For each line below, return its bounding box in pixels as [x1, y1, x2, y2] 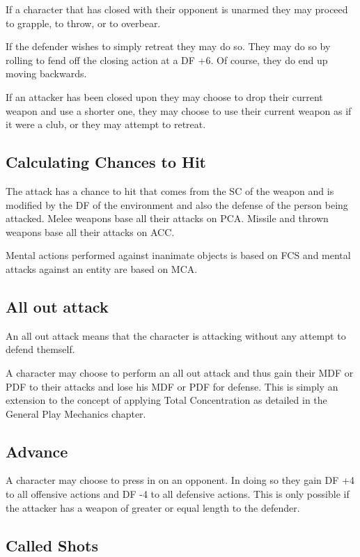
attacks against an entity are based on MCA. [6, 261, 198, 276]
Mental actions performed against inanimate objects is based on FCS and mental [6, 248, 351, 262]
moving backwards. [6, 66, 87, 81]
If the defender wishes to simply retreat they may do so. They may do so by [6, 39, 331, 54]
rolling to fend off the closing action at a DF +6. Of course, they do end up [6, 52, 328, 67]
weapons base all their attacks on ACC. [6, 224, 175, 239]
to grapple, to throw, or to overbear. [6, 15, 161, 30]
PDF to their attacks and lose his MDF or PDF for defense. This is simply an [6, 379, 338, 393]
